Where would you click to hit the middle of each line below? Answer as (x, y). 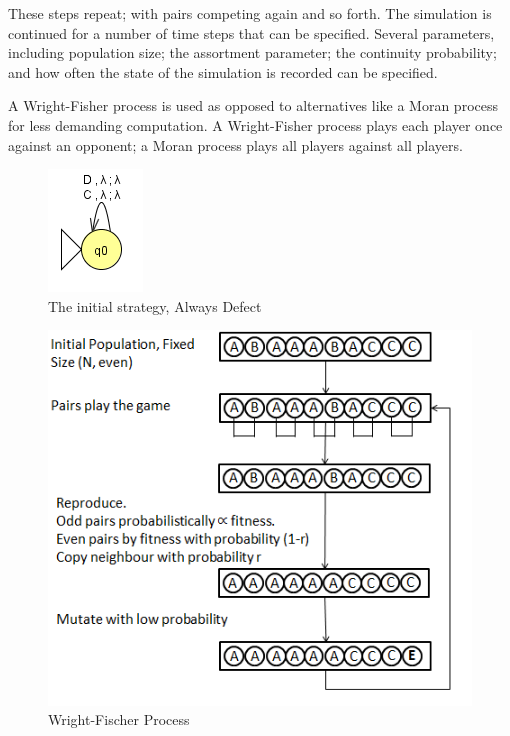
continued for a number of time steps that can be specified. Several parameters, (251, 32)
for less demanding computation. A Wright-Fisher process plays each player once (255, 124)
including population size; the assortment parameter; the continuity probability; (252, 52)
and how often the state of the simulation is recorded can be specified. (223, 71)
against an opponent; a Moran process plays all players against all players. (235, 144)
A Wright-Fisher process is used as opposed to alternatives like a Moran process (253, 105)
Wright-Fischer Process (119, 719)
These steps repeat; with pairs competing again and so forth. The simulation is (250, 13)
